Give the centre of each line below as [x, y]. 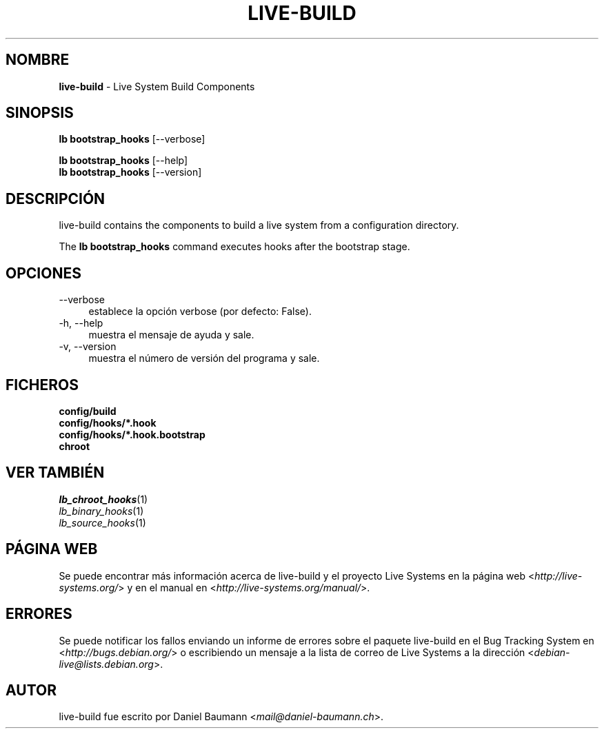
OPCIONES [43, 273]
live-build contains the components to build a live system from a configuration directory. [259, 225]
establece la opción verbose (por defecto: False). [200, 312]
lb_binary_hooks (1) [101, 511]
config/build [88, 411]
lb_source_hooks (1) [102, 522]
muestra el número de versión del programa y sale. [204, 358]
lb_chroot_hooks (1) [103, 499]
